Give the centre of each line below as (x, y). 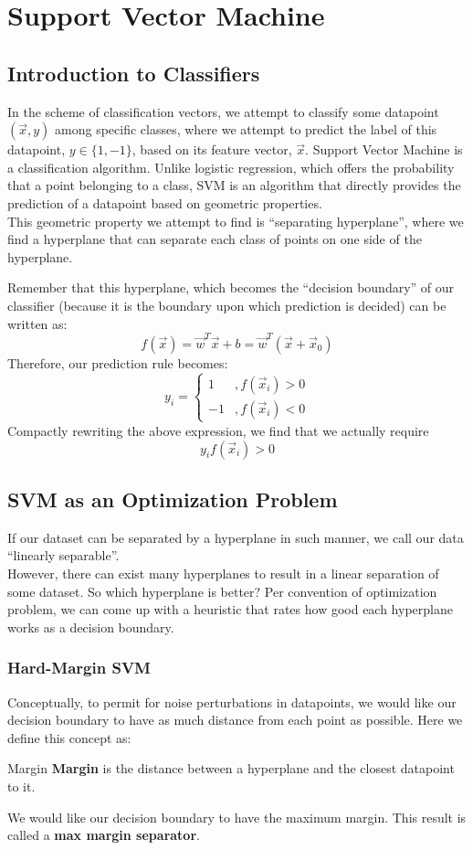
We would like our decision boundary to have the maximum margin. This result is (237, 817)
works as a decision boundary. (91, 627)
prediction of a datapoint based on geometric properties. (165, 202)
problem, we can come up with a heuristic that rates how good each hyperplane (230, 609)
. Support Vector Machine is (384, 149)
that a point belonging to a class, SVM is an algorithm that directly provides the (234, 185)
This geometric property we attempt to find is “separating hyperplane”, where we (236, 221)
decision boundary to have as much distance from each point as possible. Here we (235, 720)
